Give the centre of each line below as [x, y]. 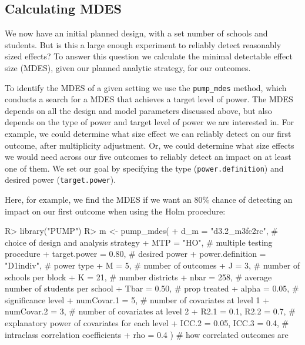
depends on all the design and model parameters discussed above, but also [138, 110]
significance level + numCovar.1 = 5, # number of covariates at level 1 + [137, 299]
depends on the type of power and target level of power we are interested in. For [150, 122]
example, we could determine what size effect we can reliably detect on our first [148, 134]
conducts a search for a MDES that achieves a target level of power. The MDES [149, 99]
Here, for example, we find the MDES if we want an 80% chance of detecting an [149, 200]
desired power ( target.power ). [61, 180]
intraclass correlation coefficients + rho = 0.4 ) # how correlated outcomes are [147, 334]
